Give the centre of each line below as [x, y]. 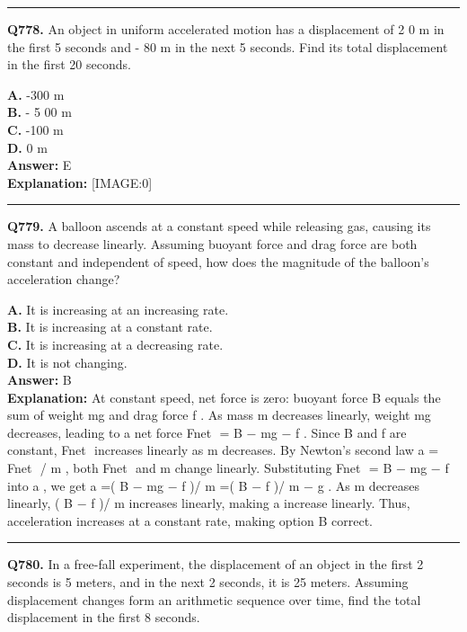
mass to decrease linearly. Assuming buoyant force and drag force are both [212, 243]
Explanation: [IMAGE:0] [80, 182]
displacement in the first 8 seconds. [104, 617]
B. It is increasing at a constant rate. [110, 327]
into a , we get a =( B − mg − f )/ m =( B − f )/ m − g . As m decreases [214, 485]
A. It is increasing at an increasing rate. [118, 309]
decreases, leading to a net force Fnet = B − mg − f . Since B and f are [207, 432]
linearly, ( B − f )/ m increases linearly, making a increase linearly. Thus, [209, 503]
